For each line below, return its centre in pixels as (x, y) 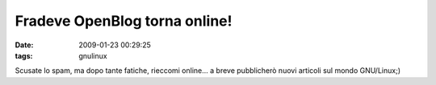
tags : (24, 55)
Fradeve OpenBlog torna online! (124, 21)
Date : (24, 45)
